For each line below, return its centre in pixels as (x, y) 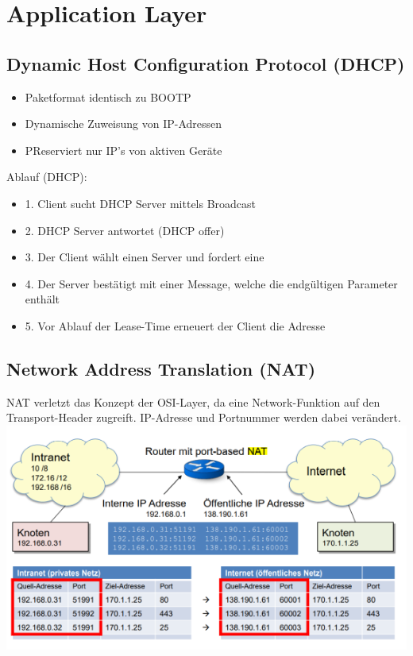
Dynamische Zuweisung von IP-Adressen (124, 123)
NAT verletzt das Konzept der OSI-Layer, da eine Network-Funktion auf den (193, 401)
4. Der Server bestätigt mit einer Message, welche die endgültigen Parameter (211, 283)
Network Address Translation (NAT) (161, 368)
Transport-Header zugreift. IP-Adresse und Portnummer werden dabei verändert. (204, 417)
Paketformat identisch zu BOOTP (108, 96)
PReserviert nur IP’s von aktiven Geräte (124, 150)
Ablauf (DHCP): (47, 177)
